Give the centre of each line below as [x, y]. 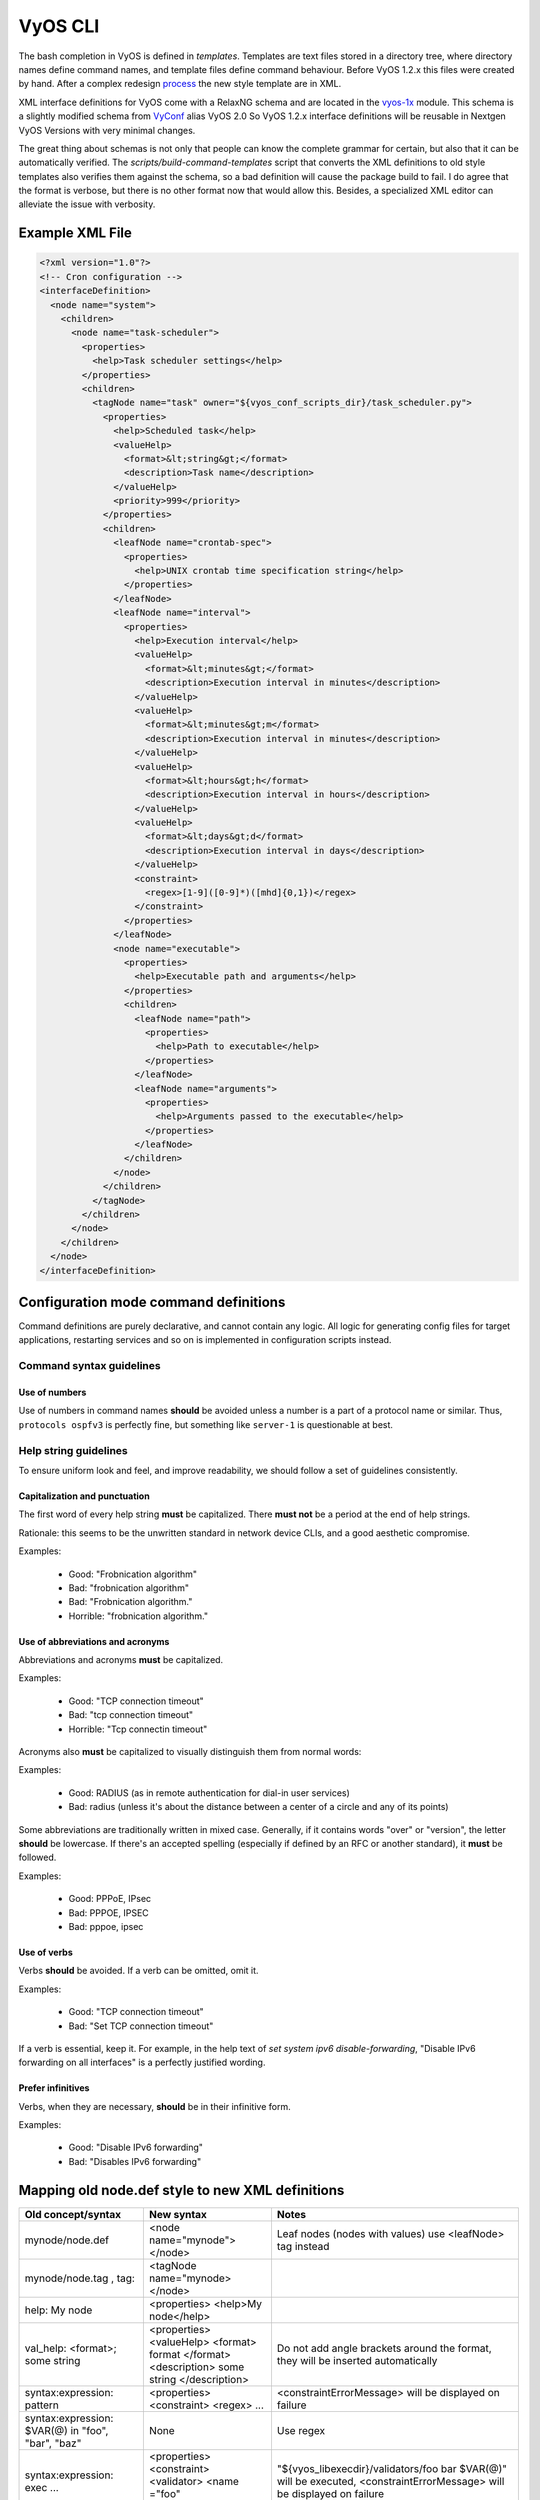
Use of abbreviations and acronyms [94, 1641]
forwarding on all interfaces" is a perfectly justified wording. [142, 2062]
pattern [42, 2405]
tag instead [303, 2246]
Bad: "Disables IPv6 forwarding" [135, 2161]
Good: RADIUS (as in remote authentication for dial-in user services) [209, 1792]
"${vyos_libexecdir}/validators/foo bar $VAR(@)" [392, 2468]
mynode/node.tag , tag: [79, 2278]
